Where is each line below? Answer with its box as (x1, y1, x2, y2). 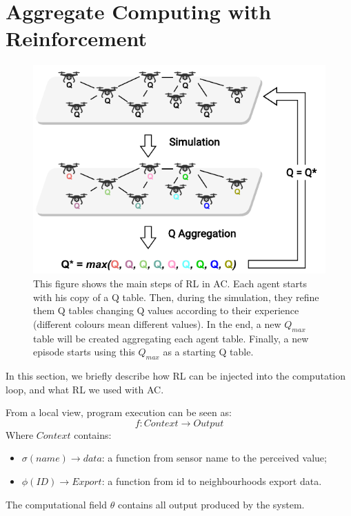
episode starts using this (33, 344, 135, 359)
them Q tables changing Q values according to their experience (33, 303, 299, 318)
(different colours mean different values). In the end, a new (33, 316, 281, 331)
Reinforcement (6, 24, 148, 52)
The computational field (6, 497, 108, 511)
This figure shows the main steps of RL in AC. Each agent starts (33, 276, 308, 290)
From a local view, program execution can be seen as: (6, 405, 232, 420)
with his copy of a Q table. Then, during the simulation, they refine (33, 289, 319, 304)
